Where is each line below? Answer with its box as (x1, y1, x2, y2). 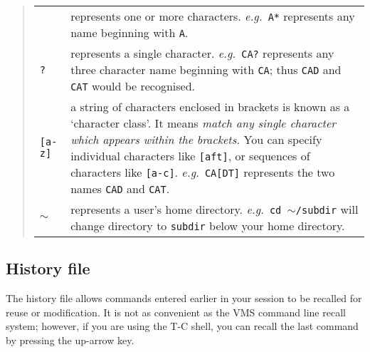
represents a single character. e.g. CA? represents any (70, 45, 334, 61)
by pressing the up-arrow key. (6, 332, 134, 347)
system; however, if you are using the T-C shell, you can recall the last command (6, 319, 359, 333)
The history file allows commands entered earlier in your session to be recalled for (6, 291, 362, 306)
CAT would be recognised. (70, 78, 196, 94)
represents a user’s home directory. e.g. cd (70, 201, 282, 217)
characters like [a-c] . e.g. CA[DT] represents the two (70, 164, 335, 180)
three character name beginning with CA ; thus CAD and (70, 61, 342, 78)
